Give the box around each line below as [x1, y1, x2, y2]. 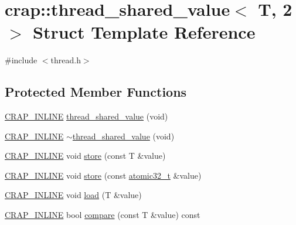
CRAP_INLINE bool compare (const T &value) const [5, 209, 200, 221]
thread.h [50, 54, 81, 66]
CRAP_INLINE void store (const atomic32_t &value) [5, 169, 202, 181]
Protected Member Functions [5, 83, 187, 101]
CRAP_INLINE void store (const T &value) [5, 149, 166, 162]
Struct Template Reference [33, 20, 256, 44]
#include [5, 54, 38, 66]
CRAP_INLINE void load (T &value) [5, 189, 142, 201]
